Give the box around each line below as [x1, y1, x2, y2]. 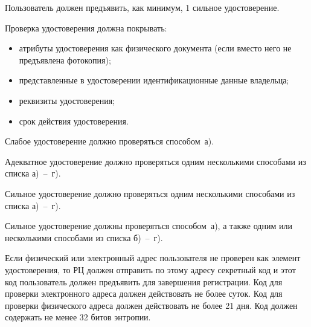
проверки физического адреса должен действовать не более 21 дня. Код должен [5, 299, 298, 311]
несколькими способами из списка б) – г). [5, 231, 163, 244]
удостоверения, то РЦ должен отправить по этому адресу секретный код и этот [5, 263, 296, 276]
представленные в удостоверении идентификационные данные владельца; [19, 74, 289, 86]
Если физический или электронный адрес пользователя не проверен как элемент [5, 251, 301, 264]
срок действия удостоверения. [19, 114, 129, 127]
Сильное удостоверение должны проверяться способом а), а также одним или [5, 219, 292, 232]
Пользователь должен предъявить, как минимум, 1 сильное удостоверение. [5, 1, 280, 13]
